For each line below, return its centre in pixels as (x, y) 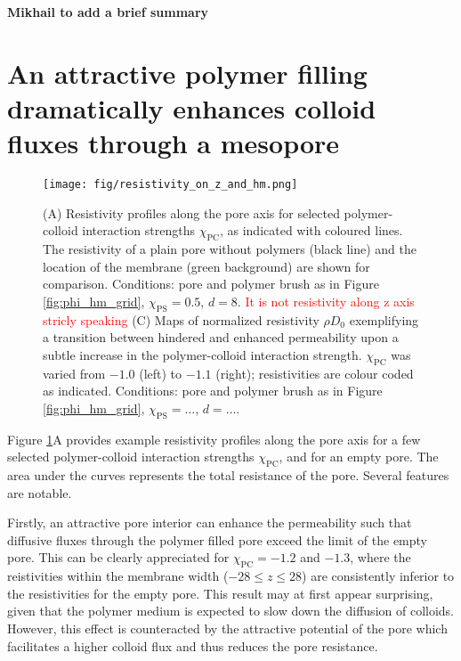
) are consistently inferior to (378, 576)
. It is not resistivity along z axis (326, 301)
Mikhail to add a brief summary (108, 12)
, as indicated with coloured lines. (311, 230)
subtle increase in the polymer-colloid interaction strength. (202, 354)
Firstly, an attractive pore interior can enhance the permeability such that (210, 522)
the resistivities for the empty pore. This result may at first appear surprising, (220, 593)
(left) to (161, 373)
